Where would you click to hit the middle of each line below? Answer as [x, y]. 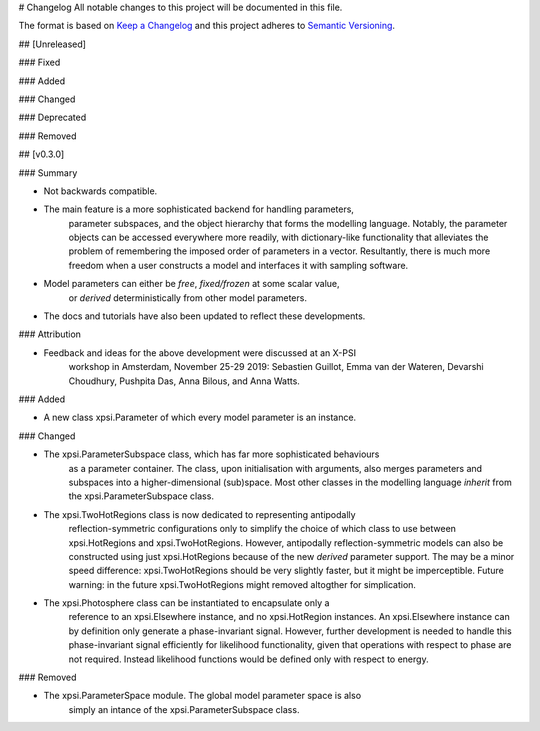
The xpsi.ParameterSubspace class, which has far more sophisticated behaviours [211, 454]
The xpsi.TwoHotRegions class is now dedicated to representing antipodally [199, 514]
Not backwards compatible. [100, 191]
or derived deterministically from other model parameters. [187, 297]
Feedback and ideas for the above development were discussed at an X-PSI [200, 352]
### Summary [48, 172]
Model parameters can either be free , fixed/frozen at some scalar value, [191, 284]
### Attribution [50, 334]
